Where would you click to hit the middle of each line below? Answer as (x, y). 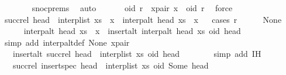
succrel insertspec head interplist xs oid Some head (111, 65)
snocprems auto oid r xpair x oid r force (132, 8)
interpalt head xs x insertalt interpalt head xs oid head (132, 31)
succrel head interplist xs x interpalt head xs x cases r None (143, 19)
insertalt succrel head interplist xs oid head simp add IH (137, 54)
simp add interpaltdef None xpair (67, 42)
